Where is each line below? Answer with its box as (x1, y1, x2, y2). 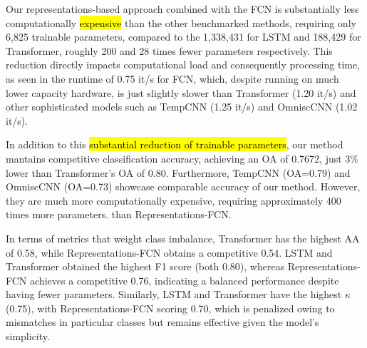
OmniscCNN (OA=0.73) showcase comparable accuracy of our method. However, (6, 179, 361, 194)
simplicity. (6, 329, 50, 344)
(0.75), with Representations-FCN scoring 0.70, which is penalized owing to (6, 300, 335, 315)
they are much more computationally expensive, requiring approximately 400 (6, 193, 341, 208)
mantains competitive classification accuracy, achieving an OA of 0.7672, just (6, 150, 342, 165)
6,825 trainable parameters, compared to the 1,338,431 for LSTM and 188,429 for (6, 29, 361, 44)
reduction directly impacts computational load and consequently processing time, (6, 57, 361, 72)
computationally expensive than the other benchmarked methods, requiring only (6, 15, 356, 30)
